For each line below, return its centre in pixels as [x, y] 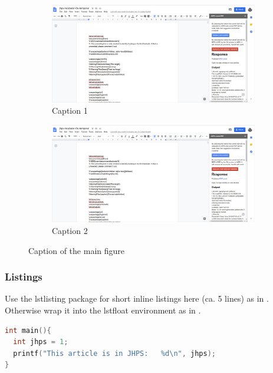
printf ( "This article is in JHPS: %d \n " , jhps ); [115, 353]
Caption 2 [70, 230]
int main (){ [28, 330]
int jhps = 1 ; [41, 342]
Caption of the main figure [77, 250]
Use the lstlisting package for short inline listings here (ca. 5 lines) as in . [137, 298]
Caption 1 [70, 110]
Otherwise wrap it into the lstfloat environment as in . [103, 310]
